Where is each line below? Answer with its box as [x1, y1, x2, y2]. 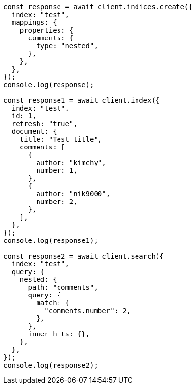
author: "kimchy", [36, 159, 106, 166]
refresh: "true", [11, 120, 78, 128]
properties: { [20, 26, 74, 34]
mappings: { [11, 18, 57, 26]
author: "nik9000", [36, 190, 111, 198]
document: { [11, 128, 57, 135]
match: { [36, 299, 69, 307]
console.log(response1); [3, 237, 98, 244]
